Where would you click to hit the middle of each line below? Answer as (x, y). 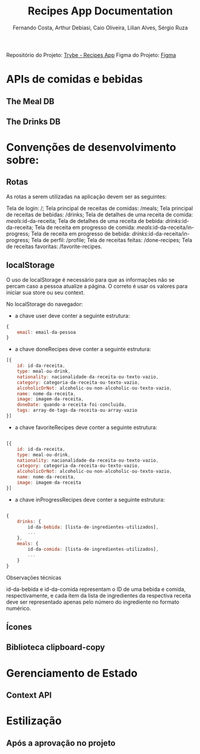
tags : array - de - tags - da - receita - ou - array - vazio (77, 411)
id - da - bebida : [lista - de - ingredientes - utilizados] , (93, 527)
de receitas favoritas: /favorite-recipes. (54, 246)
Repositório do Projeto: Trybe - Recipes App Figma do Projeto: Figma (91, 55)
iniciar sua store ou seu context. (46, 292)
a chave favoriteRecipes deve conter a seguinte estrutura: (86, 427)
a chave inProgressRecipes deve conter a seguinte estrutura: (90, 499)
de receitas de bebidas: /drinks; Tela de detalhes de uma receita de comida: (100, 215)
